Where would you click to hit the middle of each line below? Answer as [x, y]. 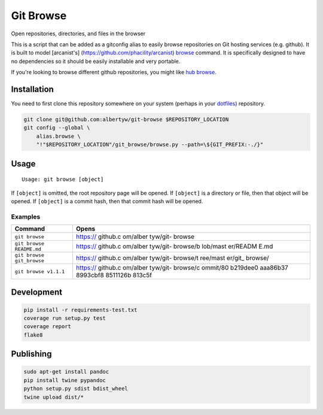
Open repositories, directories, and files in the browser [78, 34]
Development [37, 292]
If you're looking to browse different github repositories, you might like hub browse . [114, 72]
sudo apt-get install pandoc [66, 372]
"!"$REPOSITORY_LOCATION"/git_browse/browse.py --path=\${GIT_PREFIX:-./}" [150, 145]
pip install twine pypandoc [65, 380]
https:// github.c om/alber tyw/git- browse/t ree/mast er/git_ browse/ [172, 258]
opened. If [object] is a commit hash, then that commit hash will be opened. [107, 201]
